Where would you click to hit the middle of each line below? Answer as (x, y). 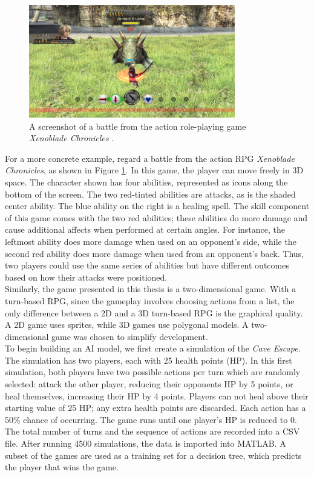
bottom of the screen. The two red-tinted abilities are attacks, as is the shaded (150, 194)
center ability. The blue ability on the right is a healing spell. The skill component (157, 206)
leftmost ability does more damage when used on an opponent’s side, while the (151, 241)
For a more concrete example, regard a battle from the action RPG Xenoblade (150, 158)
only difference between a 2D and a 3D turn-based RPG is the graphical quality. (154, 312)
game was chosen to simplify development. (130, 336)
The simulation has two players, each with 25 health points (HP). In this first (149, 360)
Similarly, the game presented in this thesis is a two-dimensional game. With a (151, 289)
